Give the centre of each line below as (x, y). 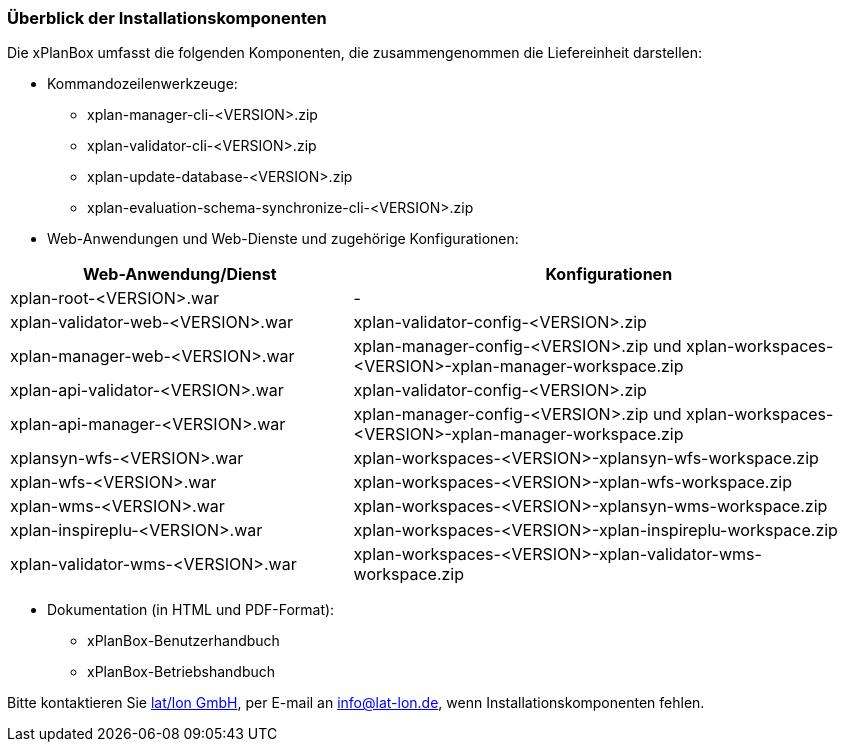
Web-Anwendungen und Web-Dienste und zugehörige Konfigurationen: (283, 239)
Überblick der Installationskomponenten (167, 18)
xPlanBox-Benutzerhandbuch (183, 641)
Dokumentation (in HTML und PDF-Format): (191, 610)
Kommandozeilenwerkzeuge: (142, 84)
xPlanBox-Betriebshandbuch (181, 672)
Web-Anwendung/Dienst (179, 274)
